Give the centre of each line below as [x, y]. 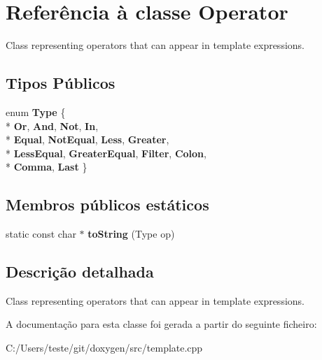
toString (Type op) [131, 234]
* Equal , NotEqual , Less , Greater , [87, 139]
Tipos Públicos [61, 83]
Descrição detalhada [80, 272]
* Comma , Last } [47, 167]
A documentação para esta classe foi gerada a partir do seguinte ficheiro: [161, 324]
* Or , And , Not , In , [52, 125]
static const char [41, 234]
